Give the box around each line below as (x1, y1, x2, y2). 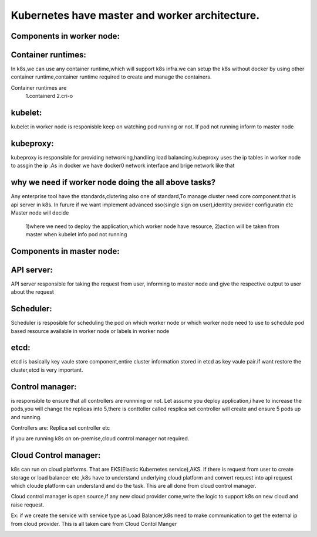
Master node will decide (11, 209, 69, 216)
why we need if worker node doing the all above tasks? (11, 178, 216, 188)
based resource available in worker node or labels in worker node (11, 327, 170, 334)
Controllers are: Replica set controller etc (11, 424, 110, 431)
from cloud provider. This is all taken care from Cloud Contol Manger (11, 520, 177, 527)
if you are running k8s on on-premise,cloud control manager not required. (11, 435, 190, 442)
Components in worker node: (11, 31, 120, 41)
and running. (11, 413, 42, 420)
